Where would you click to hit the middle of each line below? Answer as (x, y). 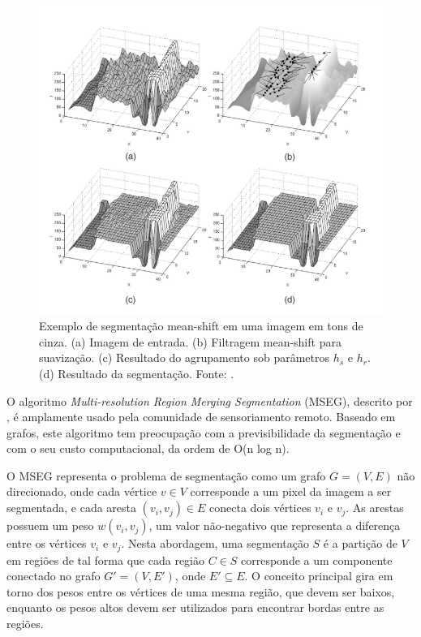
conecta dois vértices (260, 508)
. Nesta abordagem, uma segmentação (215, 543)
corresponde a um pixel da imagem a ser (291, 491)
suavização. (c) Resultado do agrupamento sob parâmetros (184, 357)
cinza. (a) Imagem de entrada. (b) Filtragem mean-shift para (190, 341)
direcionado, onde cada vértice (82, 491)
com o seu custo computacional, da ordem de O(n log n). (148, 448)
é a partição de (360, 543)
